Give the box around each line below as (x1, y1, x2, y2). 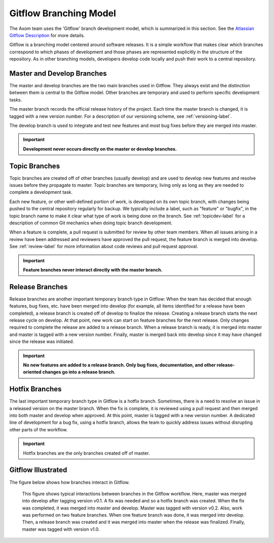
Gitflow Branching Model (9, 8, 116, 19)
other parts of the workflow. (9, 426, 68, 432)
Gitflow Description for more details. (9, 32, 85, 38)
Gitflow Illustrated (9, 466, 67, 474)
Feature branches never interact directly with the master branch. (23, 266, 163, 273)
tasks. (9, 96, 22, 103)
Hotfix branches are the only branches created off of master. (23, 450, 150, 456)
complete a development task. (9, 189, 73, 195)
